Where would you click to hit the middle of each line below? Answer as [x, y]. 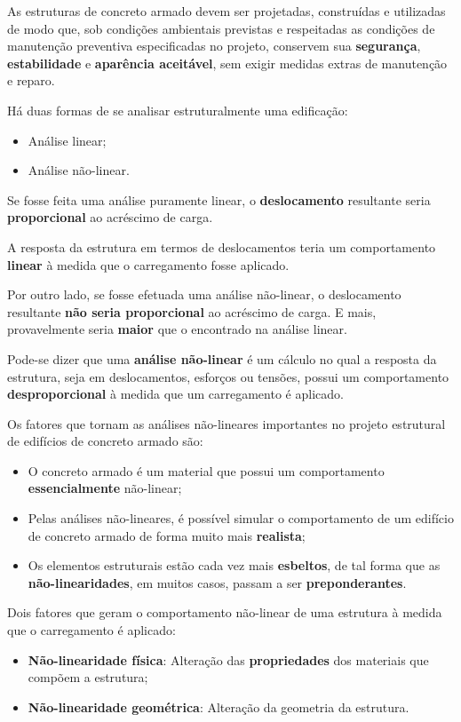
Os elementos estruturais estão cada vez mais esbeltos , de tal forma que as [234, 565]
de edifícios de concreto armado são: [105, 441]
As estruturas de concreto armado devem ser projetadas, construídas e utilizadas [227, 11]
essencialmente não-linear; [105, 488]
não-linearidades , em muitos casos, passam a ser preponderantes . [217, 582]
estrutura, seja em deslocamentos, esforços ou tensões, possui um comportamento [228, 376]
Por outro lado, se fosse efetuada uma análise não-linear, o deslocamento [204, 294]
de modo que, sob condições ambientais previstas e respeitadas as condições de [221, 28]
